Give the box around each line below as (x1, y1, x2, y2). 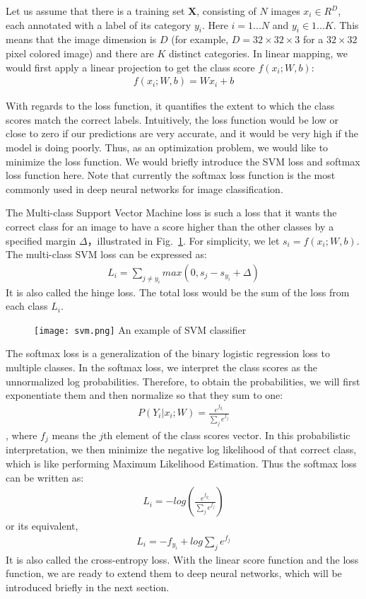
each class (6, 298, 48, 313)
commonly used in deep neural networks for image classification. (6, 181, 283, 196)
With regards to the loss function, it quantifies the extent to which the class (6, 98, 335, 113)
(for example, (171, 32, 229, 47)
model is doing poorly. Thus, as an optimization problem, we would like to (6, 139, 329, 154)
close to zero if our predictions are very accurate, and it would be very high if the (6, 126, 358, 141)
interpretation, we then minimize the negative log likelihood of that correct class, (6, 442, 357, 457)
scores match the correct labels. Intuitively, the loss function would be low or (6, 112, 339, 127)
